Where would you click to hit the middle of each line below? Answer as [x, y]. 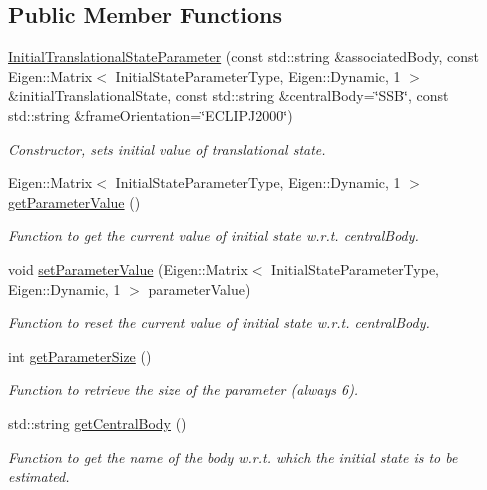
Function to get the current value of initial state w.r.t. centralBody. [213, 235]
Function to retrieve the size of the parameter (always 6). [183, 389]
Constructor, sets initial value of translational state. [167, 148]
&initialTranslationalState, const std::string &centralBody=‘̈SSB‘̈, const [228, 95]
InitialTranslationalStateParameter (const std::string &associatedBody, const [243, 56]
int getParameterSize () [80, 355]
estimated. [39, 476]
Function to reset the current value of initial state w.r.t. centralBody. [219, 322]
